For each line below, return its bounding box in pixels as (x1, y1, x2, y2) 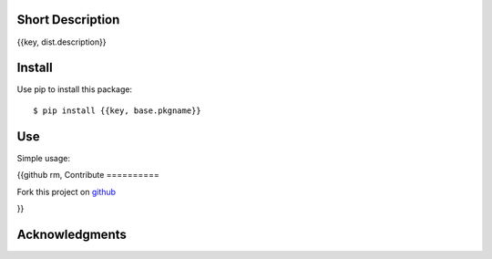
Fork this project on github (16, 186, 117, 197)
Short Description (16, 12, 120, 27)
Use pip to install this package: (16, 84, 132, 95)
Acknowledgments (16, 226, 128, 242)
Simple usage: (16, 152, 71, 163)
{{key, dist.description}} (16, 36, 107, 47)
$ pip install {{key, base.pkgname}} (33, 105, 202, 116)
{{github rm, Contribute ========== (16, 170, 159, 181)
